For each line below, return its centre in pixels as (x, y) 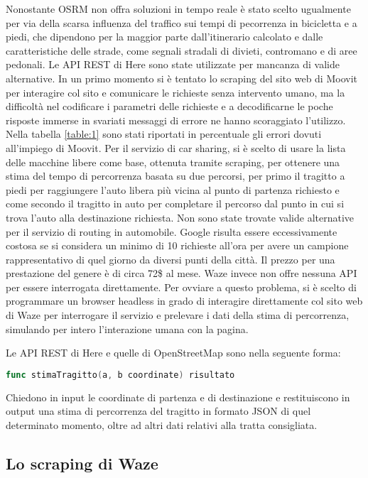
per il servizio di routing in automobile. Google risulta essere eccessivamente (172, 231)
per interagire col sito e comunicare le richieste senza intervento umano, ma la (175, 92)
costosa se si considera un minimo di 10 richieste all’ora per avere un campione (177, 245)
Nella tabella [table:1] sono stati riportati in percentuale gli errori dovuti (164, 134)
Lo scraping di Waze (82, 463)
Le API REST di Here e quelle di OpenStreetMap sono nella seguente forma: (173, 353)
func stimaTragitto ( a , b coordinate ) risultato (120, 375)
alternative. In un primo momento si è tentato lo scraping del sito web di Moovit (182, 78)
